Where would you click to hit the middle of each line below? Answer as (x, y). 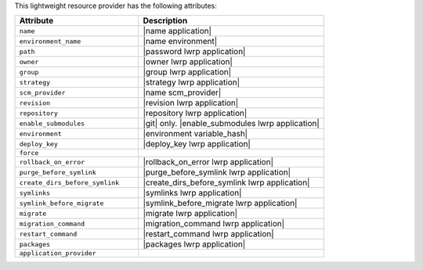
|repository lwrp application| (195, 113)
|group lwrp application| (187, 72)
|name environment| (180, 41)
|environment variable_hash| (195, 134)
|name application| (177, 31)
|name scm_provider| (182, 92)
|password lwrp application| (194, 52)
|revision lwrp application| (191, 103)
